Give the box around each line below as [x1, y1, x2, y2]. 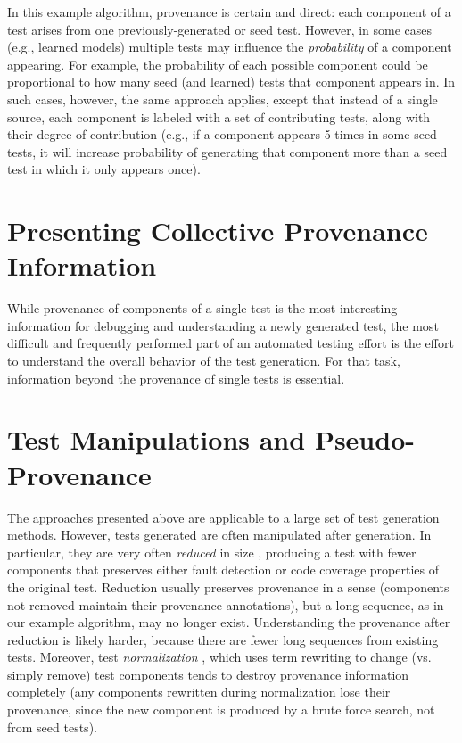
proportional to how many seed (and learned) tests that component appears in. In [7, 72, 456, 91]
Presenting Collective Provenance [7, 212, 428, 249]
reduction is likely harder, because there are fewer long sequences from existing [7, 630, 439, 648]
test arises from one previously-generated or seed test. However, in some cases [7, 20, 433, 38]
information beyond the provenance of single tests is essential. [7, 368, 345, 387]
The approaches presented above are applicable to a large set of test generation [7, 508, 440, 526]
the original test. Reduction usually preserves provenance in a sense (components [7, 577, 450, 596]
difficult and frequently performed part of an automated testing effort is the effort [7, 334, 454, 352]
